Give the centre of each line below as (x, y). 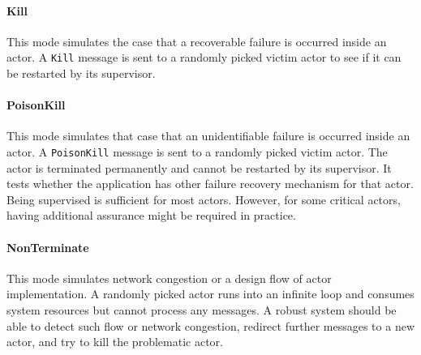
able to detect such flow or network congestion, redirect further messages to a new (210, 325)
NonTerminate (48, 247)
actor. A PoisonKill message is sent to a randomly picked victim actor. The (197, 152)
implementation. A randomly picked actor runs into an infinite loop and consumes (210, 294)
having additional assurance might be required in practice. (151, 215)
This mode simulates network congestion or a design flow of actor (169, 278)
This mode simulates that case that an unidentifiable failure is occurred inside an (208, 136)
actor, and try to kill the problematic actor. (115, 342)
